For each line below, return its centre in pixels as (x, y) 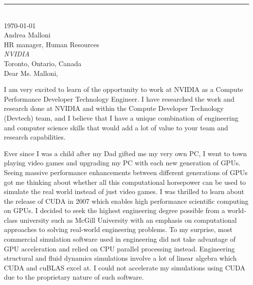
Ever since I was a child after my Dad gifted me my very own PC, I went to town (126, 153)
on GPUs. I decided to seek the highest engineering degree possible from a (115, 210)
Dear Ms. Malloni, (31, 73)
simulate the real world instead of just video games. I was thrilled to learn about (124, 191)
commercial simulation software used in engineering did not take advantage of (120, 239)
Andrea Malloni (27, 35)
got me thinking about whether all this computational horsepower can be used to (125, 182)
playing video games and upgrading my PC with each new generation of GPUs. (122, 163)
